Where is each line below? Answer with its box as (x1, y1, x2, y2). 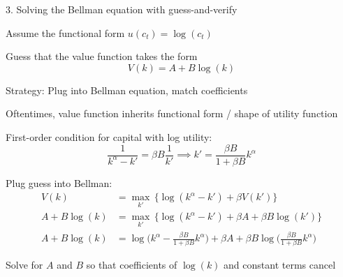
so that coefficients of (86, 257, 177, 272)
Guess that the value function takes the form (6, 49, 198, 63)
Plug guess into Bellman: (6, 175, 112, 190)
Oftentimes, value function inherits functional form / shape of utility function (6, 106, 338, 121)
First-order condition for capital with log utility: (6, 129, 212, 144)
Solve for (6, 257, 43, 272)
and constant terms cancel (224, 257, 336, 272)
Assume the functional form (6, 25, 125, 40)
